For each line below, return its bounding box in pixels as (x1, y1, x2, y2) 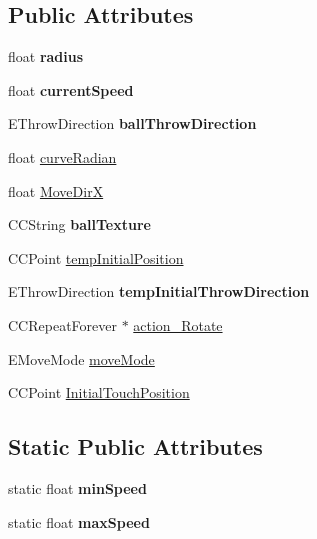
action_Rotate (133, 314, 223, 335)
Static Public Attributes (8, 431, 263, 462)
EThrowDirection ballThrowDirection (8, 113, 257, 134)
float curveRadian (8, 146, 117, 167)
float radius (8, 46, 84, 67)
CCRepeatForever (8, 314, 117, 335)
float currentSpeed (8, 79, 134, 100)
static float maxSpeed (8, 511, 150, 532)
